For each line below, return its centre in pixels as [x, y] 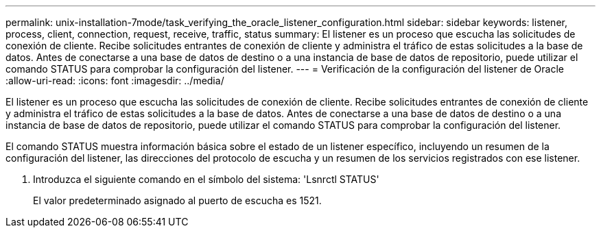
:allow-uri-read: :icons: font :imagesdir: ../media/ [115, 81]
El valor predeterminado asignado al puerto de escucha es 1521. [177, 200]
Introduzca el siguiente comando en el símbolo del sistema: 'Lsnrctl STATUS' [206, 179]
